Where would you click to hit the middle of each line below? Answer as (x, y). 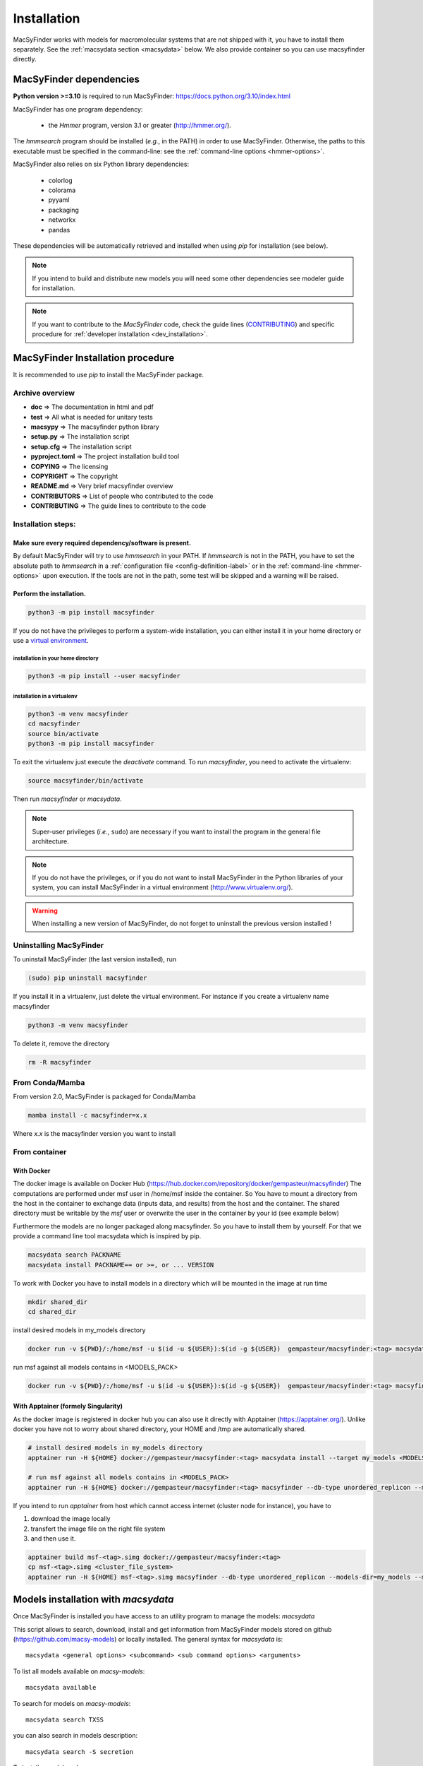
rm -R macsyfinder (60, 1062)
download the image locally (70, 1519)
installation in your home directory (56, 658)
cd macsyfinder (54, 724)
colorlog (61, 180)
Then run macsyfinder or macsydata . (68, 799)
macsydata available (61, 1688)
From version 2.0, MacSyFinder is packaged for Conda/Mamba (105, 1097)
